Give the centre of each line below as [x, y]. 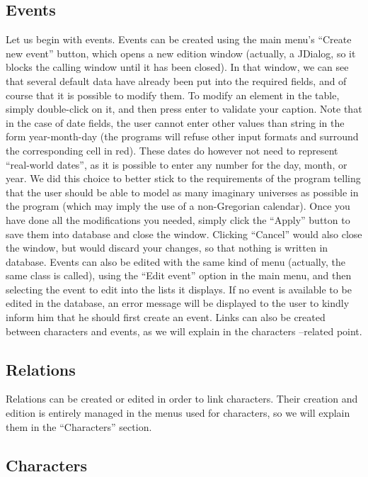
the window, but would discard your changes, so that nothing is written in [167, 248]
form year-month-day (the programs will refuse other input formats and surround [182, 136]
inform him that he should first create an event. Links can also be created [166, 317]
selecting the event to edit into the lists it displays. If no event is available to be [179, 289]
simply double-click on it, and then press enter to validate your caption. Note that [184, 109]
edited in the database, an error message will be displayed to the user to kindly [178, 303]
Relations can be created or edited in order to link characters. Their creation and [182, 399]
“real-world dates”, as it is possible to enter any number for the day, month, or [177, 164]
